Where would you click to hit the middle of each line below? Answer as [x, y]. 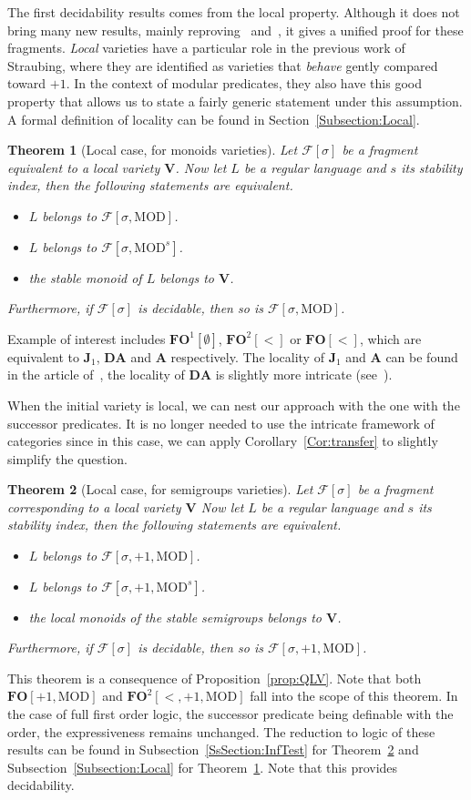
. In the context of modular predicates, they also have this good [244, 83]
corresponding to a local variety [94, 506]
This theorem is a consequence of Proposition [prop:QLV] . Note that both [215, 678]
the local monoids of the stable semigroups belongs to [175, 617]
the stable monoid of [85, 277]
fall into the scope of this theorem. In [354, 696]
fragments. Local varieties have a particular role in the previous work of [206, 48]
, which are [390, 338]
